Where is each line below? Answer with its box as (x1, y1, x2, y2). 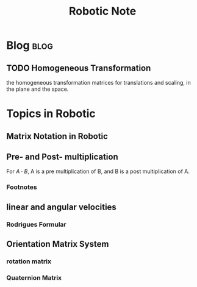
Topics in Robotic (6, 107, 96, 121)
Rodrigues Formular (6, 220, 67, 229)
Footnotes (6, 183, 38, 191)
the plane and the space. (6, 85, 69, 93)
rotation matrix (6, 257, 52, 266)
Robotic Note (68, 4, 137, 18)
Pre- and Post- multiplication (6, 151, 118, 162)
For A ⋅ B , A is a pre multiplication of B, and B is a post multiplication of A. (6, 168, 190, 175)
